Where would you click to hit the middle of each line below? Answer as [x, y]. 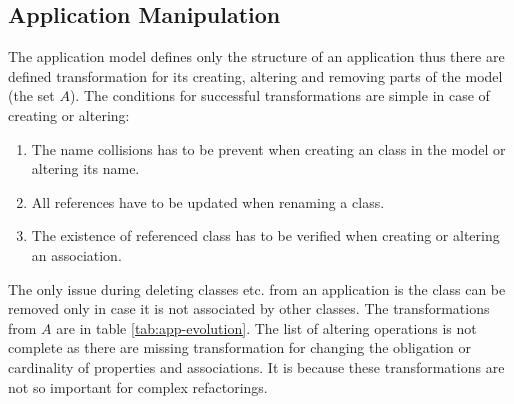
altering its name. [85, 168]
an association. [76, 254]
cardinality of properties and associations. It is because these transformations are [256, 366]
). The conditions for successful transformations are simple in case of [279, 95]
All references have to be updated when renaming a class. [208, 201]
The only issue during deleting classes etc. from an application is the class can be [257, 288]
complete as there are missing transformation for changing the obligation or [239, 347]
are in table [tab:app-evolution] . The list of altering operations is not [266, 327]
